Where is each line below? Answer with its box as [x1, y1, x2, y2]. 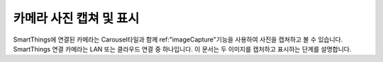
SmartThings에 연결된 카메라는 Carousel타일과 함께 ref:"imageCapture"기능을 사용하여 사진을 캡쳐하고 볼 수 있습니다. [13, 35, 343, 44]
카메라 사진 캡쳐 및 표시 [13, 11, 140, 26]
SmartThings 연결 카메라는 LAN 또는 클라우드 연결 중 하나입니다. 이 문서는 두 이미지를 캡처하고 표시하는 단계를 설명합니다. [13, 44, 352, 53]
